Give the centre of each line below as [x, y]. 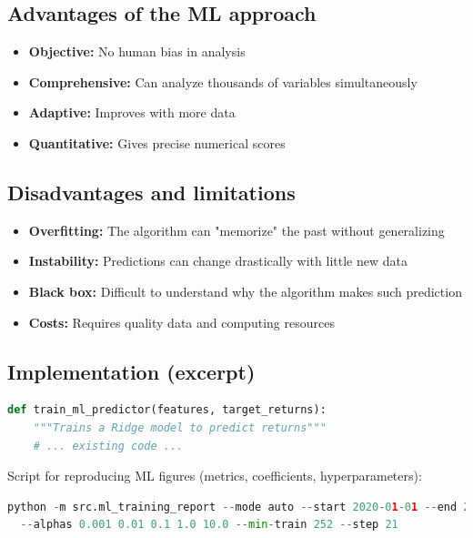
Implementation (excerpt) [131, 371]
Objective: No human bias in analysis [137, 51]
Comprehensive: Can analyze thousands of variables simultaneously [223, 81]
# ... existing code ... [108, 446]
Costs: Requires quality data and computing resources [181, 322]
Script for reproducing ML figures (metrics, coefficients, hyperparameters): [215, 476]
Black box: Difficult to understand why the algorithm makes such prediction [245, 291]
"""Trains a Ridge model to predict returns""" [180, 427]
